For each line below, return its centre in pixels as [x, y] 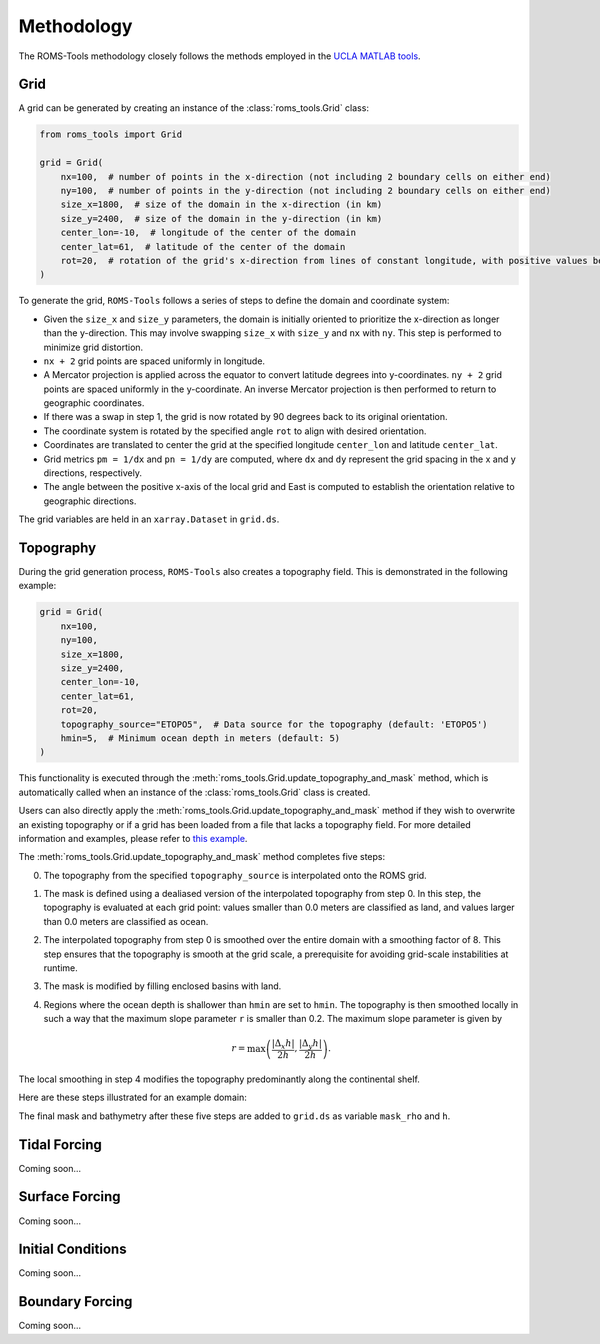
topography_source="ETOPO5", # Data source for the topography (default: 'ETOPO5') [274, 724]
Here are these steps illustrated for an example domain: [132, 1097]
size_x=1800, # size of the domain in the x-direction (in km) [221, 204]
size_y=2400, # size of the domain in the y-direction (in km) [221, 218]
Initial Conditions [72, 1249]
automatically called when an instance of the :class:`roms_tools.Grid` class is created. [194, 792]
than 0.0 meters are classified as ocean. [126, 921]
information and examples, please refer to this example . [133, 838]
